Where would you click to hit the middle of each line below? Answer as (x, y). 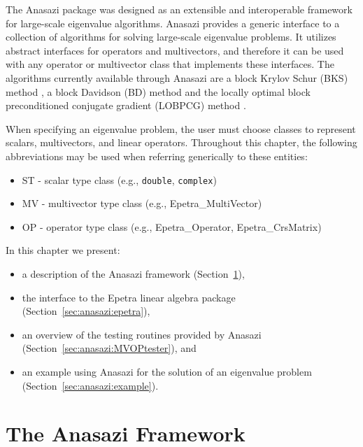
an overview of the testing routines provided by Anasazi (142, 334)
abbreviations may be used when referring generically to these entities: (157, 156)
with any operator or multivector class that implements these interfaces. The (170, 64)
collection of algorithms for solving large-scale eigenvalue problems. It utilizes (171, 37)
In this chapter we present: (63, 250)
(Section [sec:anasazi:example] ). (90, 385)
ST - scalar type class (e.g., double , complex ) (119, 179)
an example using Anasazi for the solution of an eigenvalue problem (167, 371)
